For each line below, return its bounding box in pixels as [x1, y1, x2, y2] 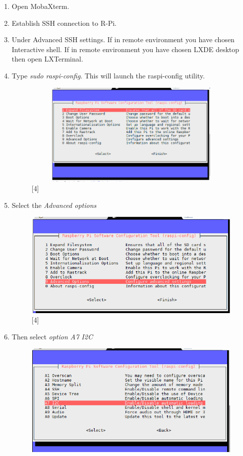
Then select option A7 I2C [11, 331, 93, 341]
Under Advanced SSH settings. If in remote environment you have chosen [11, 34, 235, 45]
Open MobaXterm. [11, 1, 69, 11]
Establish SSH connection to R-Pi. [11, 17, 117, 28]
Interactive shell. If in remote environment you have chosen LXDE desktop [11, 44, 240, 54]
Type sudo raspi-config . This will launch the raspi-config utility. [11, 70, 205, 80]
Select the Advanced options [11, 199, 97, 210]
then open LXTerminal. [11, 54, 83, 64]
